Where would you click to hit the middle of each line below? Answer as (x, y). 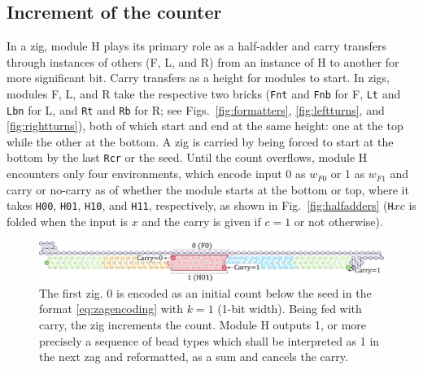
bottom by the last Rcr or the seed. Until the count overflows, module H (187, 157)
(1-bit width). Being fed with (290, 309)
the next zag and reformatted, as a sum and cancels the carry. (194, 357)
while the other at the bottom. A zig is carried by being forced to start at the (200, 141)
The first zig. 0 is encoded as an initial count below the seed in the (205, 292)
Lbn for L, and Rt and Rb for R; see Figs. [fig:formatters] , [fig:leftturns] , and (196, 109)
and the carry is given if (201, 221)
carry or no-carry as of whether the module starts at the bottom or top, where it (208, 189)
